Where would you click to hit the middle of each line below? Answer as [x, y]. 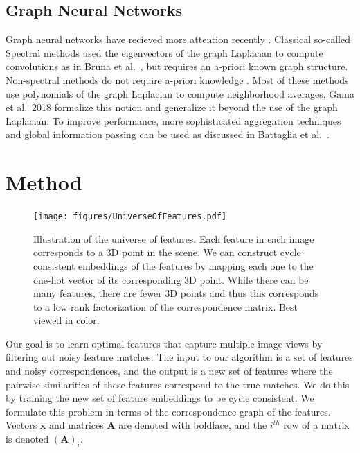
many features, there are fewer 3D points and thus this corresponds [176, 293]
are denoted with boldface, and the [193, 425]
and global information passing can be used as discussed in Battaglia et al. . [168, 134]
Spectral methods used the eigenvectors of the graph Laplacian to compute [164, 52]
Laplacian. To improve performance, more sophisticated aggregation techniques [173, 120]
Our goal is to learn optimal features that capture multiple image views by [164, 343]
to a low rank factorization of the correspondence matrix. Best [166, 306]
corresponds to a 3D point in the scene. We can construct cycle [167, 252]
